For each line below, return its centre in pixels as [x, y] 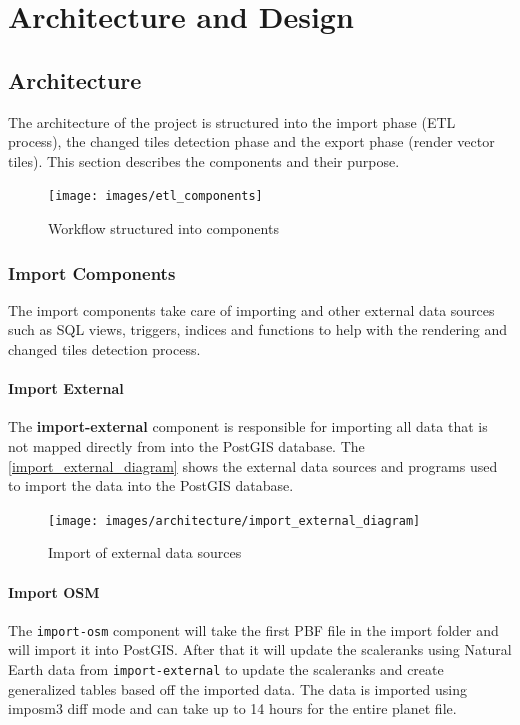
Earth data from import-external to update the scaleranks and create [226, 669]
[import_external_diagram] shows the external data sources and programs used [253, 465]
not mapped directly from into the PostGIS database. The [186, 446]
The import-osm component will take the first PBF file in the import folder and [253, 629]
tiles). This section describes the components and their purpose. [204, 160]
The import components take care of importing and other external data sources [251, 309]
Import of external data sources [145, 552]
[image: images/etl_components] [155, 196]
